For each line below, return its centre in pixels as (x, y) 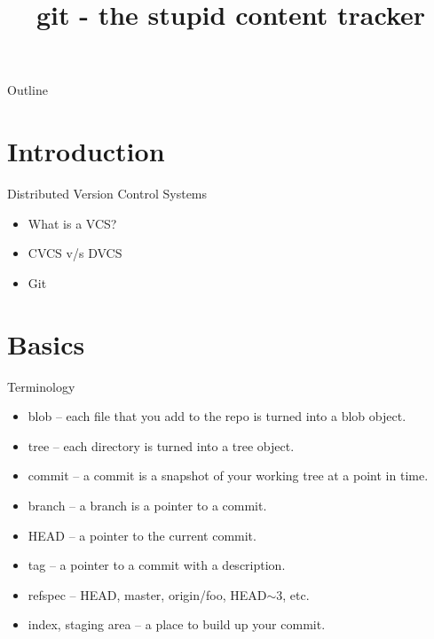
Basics (46, 343)
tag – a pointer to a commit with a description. (157, 565)
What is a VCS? (72, 223)
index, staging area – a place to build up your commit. (177, 624)
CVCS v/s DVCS (75, 253)
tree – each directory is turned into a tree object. (161, 445)
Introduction (86, 151)
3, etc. (293, 594)
